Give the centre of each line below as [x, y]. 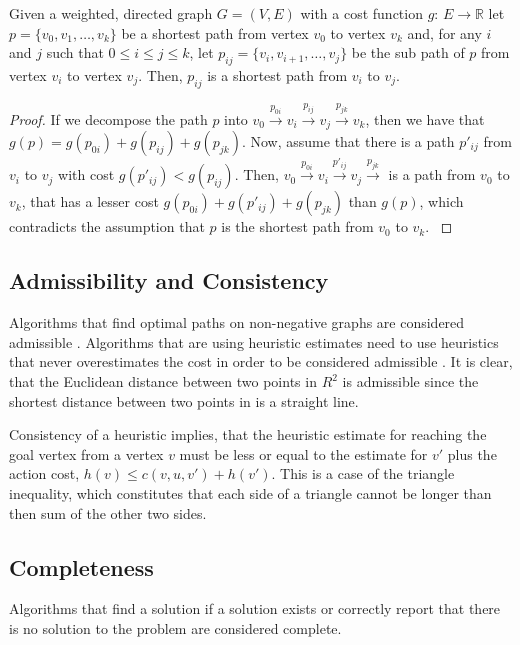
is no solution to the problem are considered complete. [175, 627]
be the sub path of [408, 52]
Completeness [81, 566]
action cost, [44, 473]
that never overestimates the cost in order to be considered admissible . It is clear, [261, 361]
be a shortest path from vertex [215, 32]
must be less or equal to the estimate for [303, 453]
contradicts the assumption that [107, 226]
